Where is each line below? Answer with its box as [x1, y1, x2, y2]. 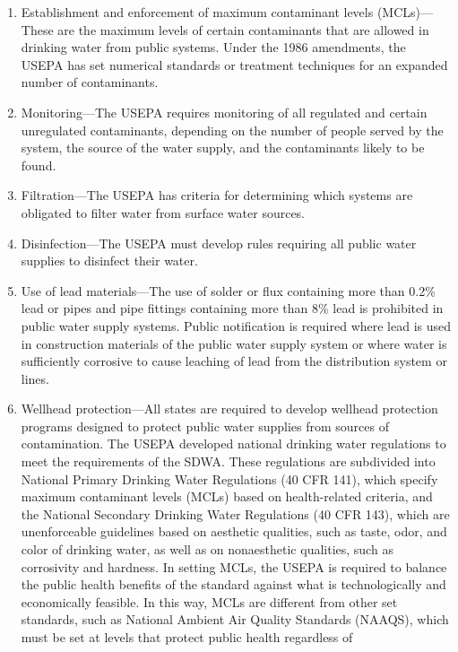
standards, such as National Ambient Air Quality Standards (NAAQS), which [21, 610, 449, 629]
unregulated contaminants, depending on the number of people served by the [21, 120, 444, 139]
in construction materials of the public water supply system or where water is [21, 334, 447, 352]
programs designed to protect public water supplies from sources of [21, 416, 389, 435]
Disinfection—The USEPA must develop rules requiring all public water [21, 233, 417, 252]
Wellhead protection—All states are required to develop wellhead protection [21, 399, 438, 418]
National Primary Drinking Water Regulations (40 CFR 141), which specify [21, 469, 438, 488]
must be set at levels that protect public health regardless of [21, 628, 353, 646]
